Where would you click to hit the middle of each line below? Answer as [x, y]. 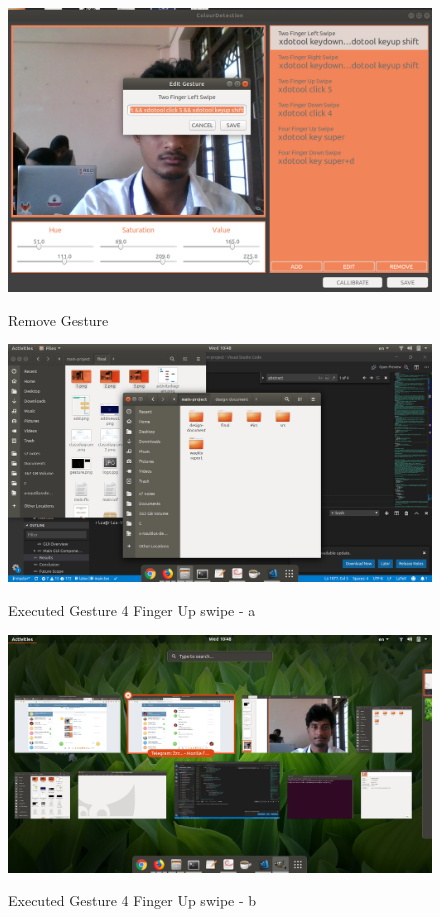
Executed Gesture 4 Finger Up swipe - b [132, 900]
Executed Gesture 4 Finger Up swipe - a [132, 609]
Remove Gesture [58, 319]
